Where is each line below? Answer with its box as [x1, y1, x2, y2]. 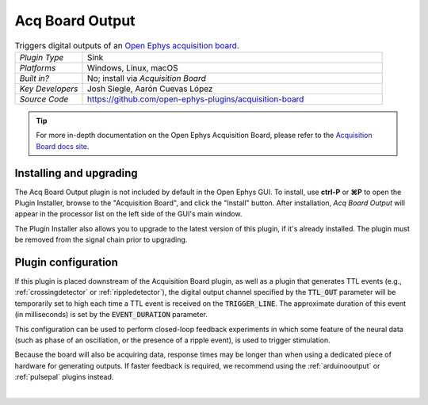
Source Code [19, 94, 69, 105]
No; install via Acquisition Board [86, 72, 206, 83]
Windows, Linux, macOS [86, 62, 178, 73]
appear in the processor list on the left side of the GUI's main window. [14, 209, 243, 219]
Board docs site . [36, 141, 90, 151]
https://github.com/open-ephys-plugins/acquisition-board [86, 94, 304, 105]
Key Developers [19, 83, 78, 94]
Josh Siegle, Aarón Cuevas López [86, 83, 213, 94]
